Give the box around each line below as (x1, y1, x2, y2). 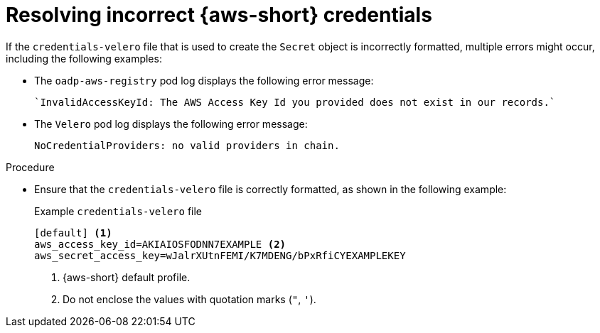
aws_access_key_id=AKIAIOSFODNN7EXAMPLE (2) (34, 238, 286, 250)
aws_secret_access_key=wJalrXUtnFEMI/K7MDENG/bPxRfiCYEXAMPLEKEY (34, 249, 406, 261)
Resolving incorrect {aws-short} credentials (6, 3, 432, 27)
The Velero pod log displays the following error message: (34, 117, 308, 130)
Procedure (6, 160, 55, 173)
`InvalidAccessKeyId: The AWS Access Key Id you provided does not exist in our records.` (34, 96, 556, 108)
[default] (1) (34, 226, 112, 239)
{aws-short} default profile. (63, 271, 191, 283)
